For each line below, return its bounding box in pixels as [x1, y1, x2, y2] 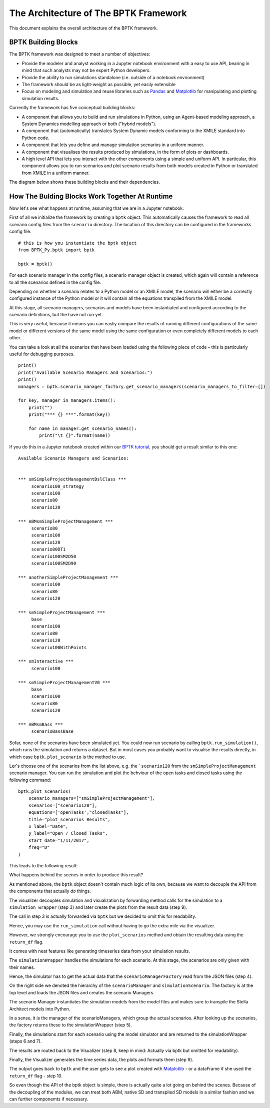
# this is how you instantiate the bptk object [18, 240, 137, 246]
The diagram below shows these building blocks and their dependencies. [9, 179, 160, 185]
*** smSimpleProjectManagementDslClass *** [18, 476, 126, 482]
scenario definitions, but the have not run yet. [9, 312, 103, 318]
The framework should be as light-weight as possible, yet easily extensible [21, 82, 176, 88]
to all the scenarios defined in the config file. [9, 279, 101, 285]
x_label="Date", [28, 824, 68, 829]
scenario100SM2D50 [31, 553, 76, 559]
